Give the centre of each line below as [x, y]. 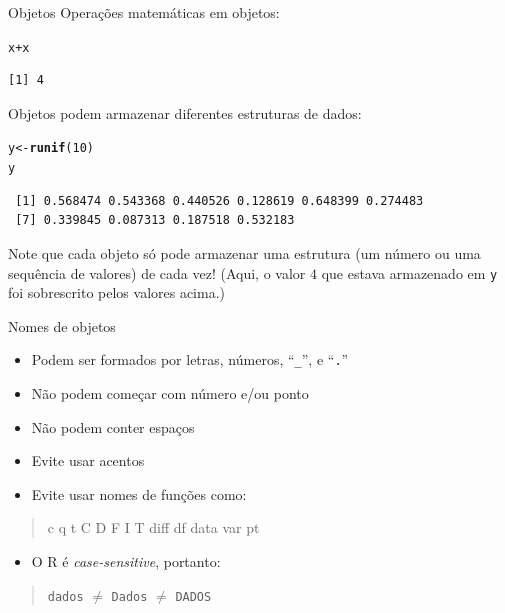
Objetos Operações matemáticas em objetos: [144, 12]
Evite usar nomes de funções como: [139, 493]
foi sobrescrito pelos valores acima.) [117, 292]
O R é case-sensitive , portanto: [126, 561]
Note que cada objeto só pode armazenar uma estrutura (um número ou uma [244, 252]
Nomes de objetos [62, 325]
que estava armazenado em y [409, 272]
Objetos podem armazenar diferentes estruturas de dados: [185, 112]
